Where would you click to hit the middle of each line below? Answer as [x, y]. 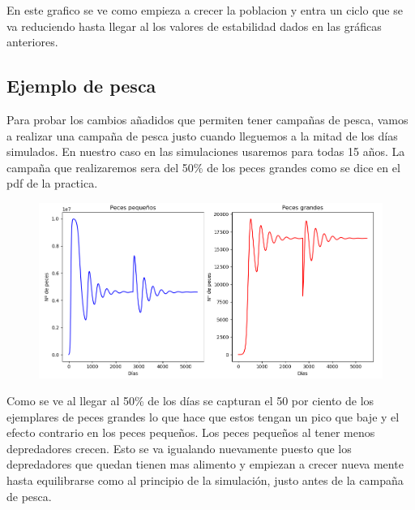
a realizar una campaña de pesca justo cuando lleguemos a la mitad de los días [202, 135]
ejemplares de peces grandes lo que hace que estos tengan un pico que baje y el [203, 416]
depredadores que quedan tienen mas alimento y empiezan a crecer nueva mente [205, 464]
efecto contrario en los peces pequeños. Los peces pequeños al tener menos [191, 432]
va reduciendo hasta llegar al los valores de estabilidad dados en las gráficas [194, 26]
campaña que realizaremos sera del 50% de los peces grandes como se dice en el [203, 167]
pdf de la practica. [52, 183]
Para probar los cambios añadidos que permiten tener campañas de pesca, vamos [207, 119]
